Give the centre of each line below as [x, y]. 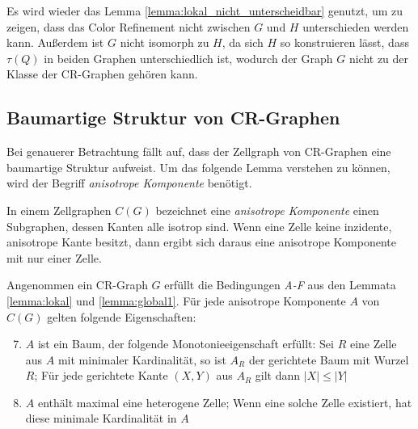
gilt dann [278, 375]
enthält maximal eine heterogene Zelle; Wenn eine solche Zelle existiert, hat [225, 402]
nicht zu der [379, 58]
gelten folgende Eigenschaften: [122, 316]
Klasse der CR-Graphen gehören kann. [102, 74]
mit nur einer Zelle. [54, 257]
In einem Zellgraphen [59, 210]
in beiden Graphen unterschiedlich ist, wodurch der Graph [188, 58]
